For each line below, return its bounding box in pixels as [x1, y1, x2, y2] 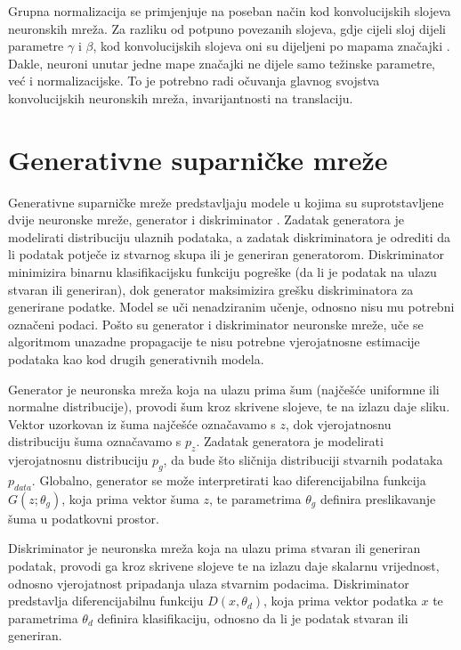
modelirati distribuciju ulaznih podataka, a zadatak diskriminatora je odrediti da [8, 227, 451, 246]
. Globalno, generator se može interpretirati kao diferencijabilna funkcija [31, 471, 426, 489]
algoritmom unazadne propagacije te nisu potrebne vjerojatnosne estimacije [8, 332, 420, 351]
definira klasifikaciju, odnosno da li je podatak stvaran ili [97, 608, 408, 627]
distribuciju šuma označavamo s [8, 432, 182, 451]
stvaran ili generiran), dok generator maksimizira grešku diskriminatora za [8, 280, 414, 298]
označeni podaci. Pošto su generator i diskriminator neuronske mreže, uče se [8, 314, 424, 333]
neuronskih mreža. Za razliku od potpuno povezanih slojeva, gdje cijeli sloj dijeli [8, 19, 446, 37]
